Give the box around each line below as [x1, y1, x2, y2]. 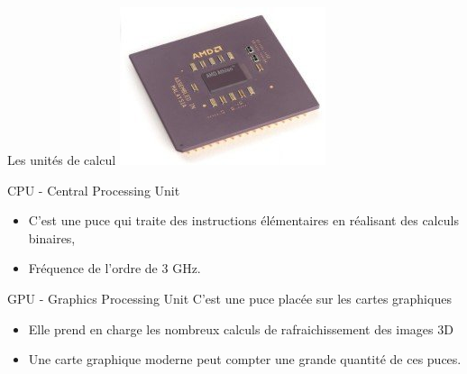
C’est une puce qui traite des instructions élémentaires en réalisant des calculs [28, 211, 459, 230]
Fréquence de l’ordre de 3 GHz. [28, 259, 201, 278]
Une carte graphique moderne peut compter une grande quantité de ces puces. [28, 350, 462, 369]
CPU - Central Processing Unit [7, 180, 180, 199]
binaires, [28, 228, 76, 247]
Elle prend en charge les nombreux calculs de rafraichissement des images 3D [28, 319, 453, 338]
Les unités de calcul [7, 151, 116, 169]
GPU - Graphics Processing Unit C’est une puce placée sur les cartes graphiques [7, 288, 452, 307]
